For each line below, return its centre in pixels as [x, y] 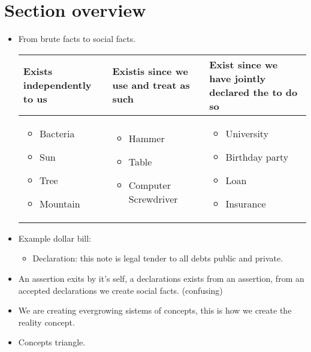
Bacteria [57, 133]
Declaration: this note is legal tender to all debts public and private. [158, 258]
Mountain [60, 203]
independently [57, 85]
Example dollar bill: [55, 238]
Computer [150, 185]
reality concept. [46, 322]
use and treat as [151, 85]
